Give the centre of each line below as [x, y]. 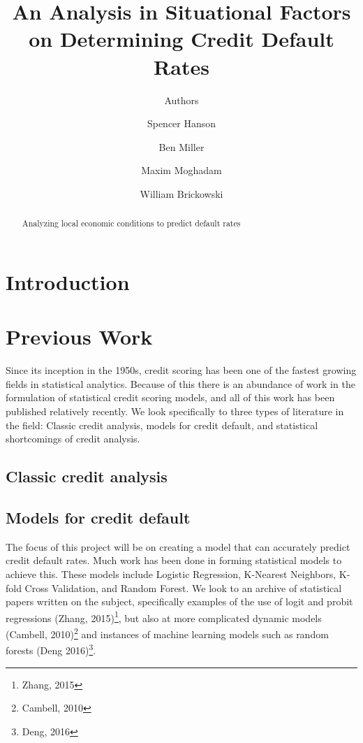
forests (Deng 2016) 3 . [51, 649]
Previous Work [79, 337]
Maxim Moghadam [181, 170]
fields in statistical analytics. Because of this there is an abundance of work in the [180, 383]
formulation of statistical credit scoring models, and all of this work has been [170, 397]
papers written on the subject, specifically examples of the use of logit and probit [179, 601]
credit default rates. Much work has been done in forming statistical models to [174, 560]
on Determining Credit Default [181, 39]
